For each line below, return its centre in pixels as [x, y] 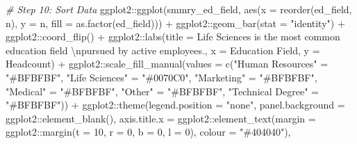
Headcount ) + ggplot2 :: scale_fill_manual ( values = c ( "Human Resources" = [167, 64]
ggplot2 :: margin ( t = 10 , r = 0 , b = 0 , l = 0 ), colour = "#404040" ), [148, 132]
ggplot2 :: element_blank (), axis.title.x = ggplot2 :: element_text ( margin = [161, 118]
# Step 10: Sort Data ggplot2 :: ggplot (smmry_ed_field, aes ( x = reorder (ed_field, [179, 9]
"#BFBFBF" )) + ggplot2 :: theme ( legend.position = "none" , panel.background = [175, 105]
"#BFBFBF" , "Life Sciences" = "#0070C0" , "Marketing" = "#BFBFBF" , [161, 77]
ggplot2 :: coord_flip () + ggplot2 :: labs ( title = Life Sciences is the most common [173, 37]
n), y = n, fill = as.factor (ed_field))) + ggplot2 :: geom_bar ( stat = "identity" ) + [175, 23]
